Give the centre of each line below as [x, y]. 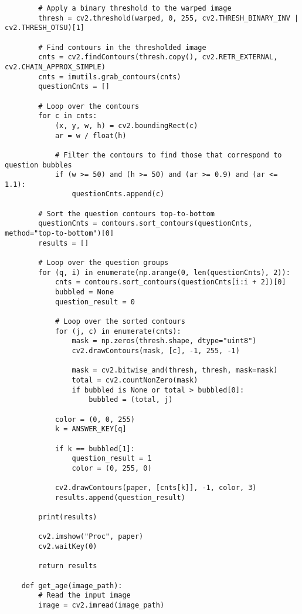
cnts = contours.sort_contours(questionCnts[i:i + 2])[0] [170, 282]
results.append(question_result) [120, 497]
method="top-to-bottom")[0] [60, 234]
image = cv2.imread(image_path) [101, 605]
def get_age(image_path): [72, 586]
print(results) [68, 517]
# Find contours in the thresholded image [122, 47]
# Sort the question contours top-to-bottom [126, 214]
